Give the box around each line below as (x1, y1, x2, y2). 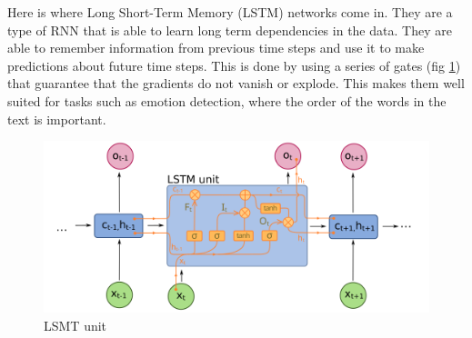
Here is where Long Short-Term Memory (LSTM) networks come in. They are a (7, 3, 453, 21)
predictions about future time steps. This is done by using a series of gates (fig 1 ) (7, 55, 461, 75)
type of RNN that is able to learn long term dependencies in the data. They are (7, 20, 452, 39)
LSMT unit (44, 315, 107, 334)
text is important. (7, 109, 106, 128)
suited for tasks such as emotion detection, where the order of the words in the (7, 91, 447, 110)
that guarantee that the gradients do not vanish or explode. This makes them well (7, 74, 465, 93)
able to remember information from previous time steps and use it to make (7, 38, 425, 57)
